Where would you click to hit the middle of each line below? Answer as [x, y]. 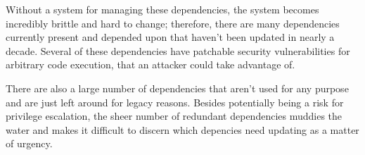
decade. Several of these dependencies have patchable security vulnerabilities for [178, 50]
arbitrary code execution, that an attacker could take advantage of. [151, 64]
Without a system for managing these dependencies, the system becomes [162, 9]
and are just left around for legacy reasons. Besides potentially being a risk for [175, 102]
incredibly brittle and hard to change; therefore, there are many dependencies [173, 23]
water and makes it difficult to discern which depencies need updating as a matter [182, 129]
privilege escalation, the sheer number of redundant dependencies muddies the [174, 116]
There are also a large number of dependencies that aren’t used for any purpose [177, 88]
